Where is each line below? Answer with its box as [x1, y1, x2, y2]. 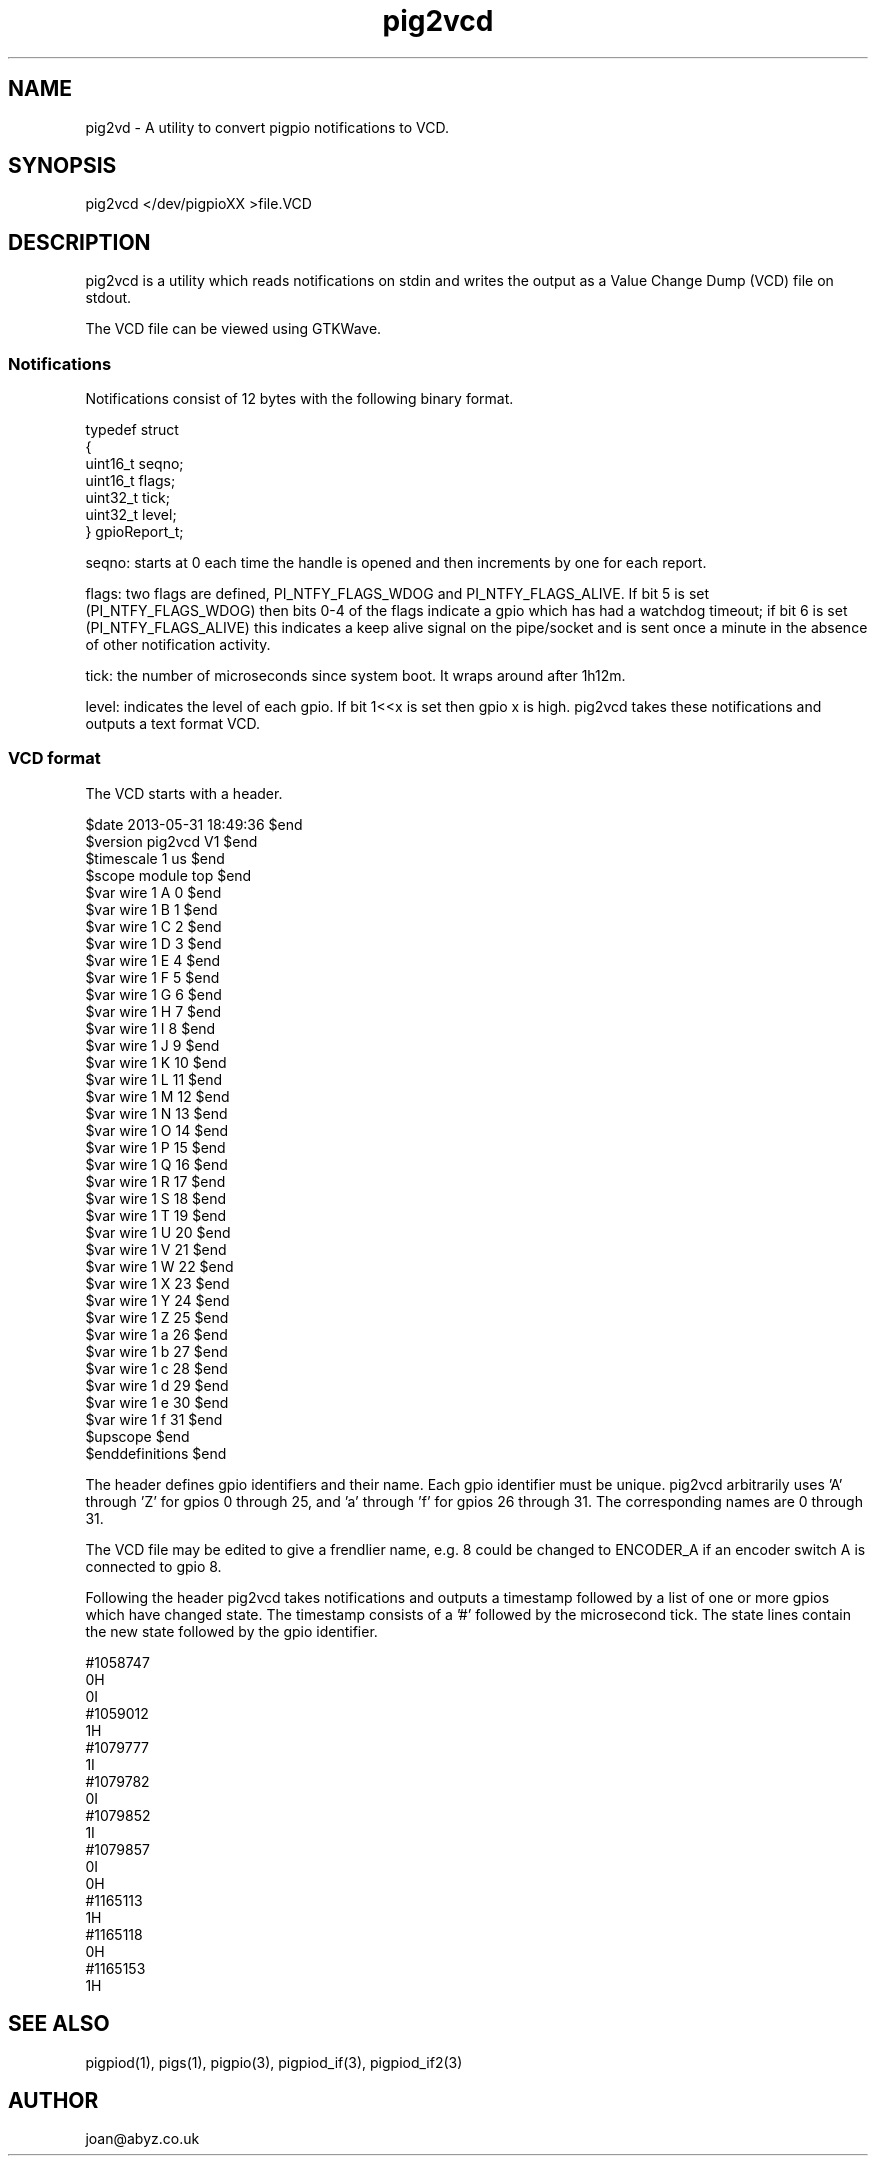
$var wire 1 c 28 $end [85, 1359, 228, 1377]
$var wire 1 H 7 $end [85, 1002, 222, 1020]
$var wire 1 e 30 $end [85, 1393, 229, 1411]
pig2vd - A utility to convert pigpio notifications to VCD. [85, 118, 449, 136]
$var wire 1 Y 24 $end [85, 1291, 230, 1309]
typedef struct [85, 421, 179, 439]
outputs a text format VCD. [85, 715, 261, 733]
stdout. [85, 289, 132, 307]
